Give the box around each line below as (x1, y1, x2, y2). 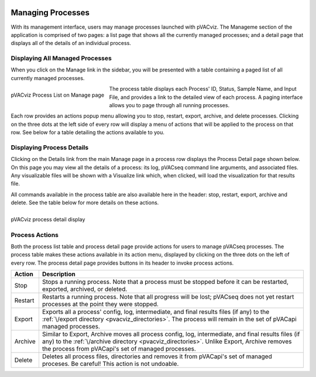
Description (42, 270, 75, 278)
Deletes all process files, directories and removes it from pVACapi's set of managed (42, 352, 272, 361)
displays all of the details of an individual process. (11, 40, 132, 47)
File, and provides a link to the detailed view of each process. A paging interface (109, 94, 303, 101)
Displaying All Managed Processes (11, 54, 112, 63)
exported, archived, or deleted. (42, 285, 128, 293)
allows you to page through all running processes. (109, 102, 230, 108)
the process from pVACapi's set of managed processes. (42, 345, 196, 353)
